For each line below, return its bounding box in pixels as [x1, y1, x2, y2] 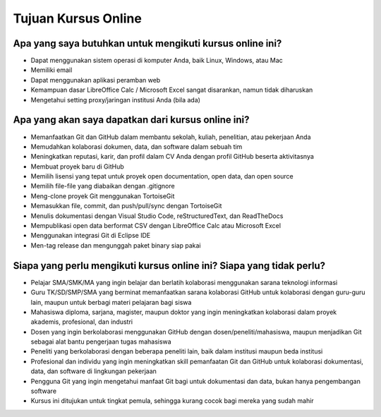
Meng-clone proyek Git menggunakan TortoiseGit [30, 191, 175, 200]
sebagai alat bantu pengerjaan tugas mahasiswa [30, 337, 172, 346]
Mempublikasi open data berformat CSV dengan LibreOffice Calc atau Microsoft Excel [30, 222, 282, 230]
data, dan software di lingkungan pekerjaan [30, 367, 157, 375]
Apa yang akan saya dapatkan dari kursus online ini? [13, 114, 250, 126]
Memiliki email [30, 66, 73, 74]
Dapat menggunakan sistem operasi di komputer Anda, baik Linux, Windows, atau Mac [30, 56, 284, 65]
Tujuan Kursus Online [13, 11, 143, 26]
